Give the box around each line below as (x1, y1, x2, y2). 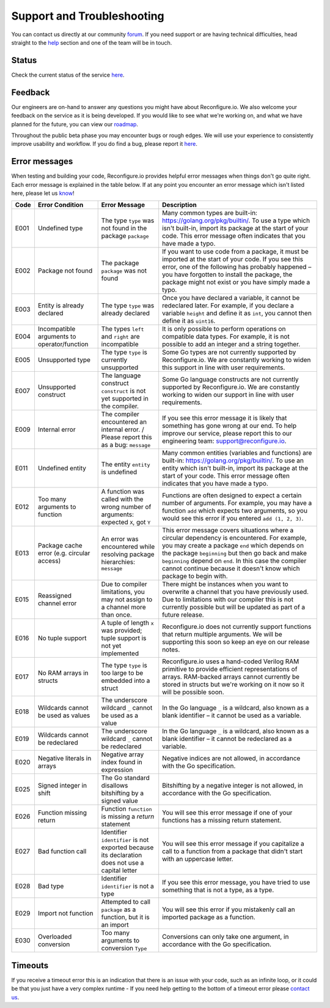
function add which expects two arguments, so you (162, 506, 308, 515)
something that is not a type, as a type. (162, 886, 274, 894)
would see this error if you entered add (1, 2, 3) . (162, 514, 304, 523)
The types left (101, 325, 144, 333)
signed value (101, 797, 139, 805)
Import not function (37, 909, 94, 918)
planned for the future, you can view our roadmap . (11, 120, 139, 128)
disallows (101, 781, 128, 790)
